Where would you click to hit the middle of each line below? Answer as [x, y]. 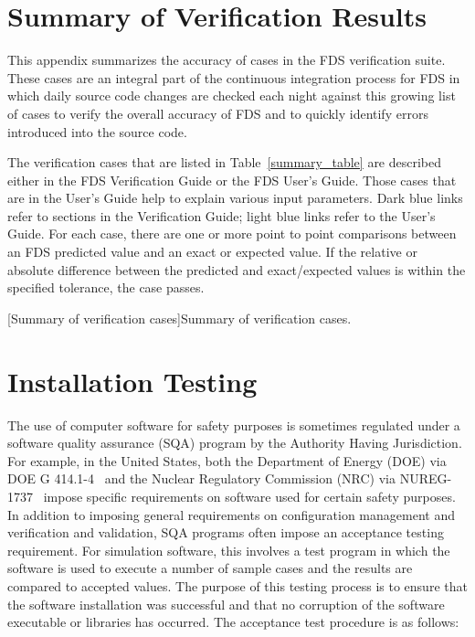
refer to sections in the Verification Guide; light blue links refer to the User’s [222, 215]
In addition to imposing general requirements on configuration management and [231, 514]
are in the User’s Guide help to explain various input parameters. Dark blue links [235, 198]
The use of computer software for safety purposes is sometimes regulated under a [234, 425]
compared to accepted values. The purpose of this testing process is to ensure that [237, 585]
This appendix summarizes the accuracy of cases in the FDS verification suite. [227, 60]
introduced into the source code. [97, 131]
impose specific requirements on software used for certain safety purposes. [249, 496]
